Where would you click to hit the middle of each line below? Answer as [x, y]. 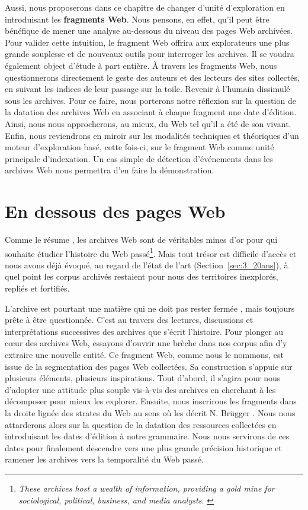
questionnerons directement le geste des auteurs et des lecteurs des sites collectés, [152, 77]
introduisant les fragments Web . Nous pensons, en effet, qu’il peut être [137, 19]
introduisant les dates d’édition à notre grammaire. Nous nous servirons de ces [147, 436]
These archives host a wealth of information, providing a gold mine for [147, 488]
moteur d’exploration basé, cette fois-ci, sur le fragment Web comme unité [139, 147]
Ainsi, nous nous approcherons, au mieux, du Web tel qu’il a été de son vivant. [148, 123]
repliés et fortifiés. [37, 288]
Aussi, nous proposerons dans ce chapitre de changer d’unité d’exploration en [145, 7]
